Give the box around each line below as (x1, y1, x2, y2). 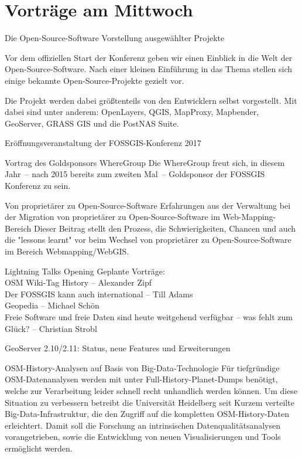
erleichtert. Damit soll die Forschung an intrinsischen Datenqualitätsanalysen (5, 419, 281, 431)
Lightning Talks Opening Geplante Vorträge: (5, 264, 165, 277)
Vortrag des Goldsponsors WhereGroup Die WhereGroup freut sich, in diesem (5, 156, 285, 168)
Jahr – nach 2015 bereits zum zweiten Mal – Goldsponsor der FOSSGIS (5, 168, 265, 180)
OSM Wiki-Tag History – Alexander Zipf (5, 276, 152, 289)
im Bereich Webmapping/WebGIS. (5, 245, 129, 257)
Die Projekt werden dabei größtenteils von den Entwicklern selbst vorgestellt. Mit (5, 94, 297, 106)
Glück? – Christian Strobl (5, 322, 97, 334)
